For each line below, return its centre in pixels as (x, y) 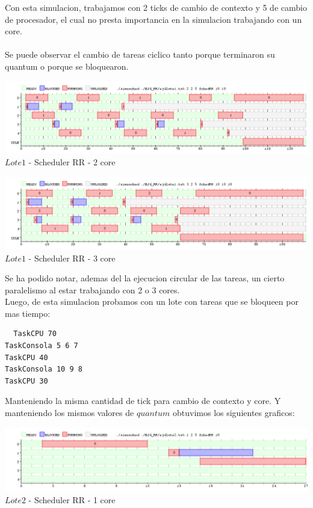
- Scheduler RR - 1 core (72, 499)
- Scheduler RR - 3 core (72, 258)
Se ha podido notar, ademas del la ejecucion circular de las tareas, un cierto (145, 278)
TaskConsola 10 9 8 (44, 369)
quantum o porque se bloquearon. (67, 66)
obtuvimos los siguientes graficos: (234, 413)
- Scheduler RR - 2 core (72, 162)
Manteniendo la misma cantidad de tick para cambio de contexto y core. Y (143, 401)
